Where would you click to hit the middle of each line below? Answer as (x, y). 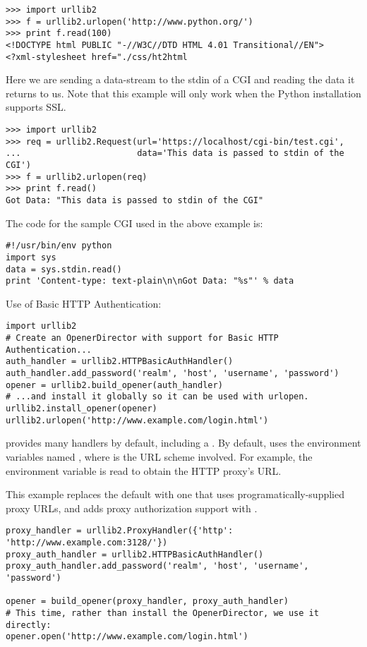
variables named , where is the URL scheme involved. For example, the (159, 456)
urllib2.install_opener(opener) (82, 409)
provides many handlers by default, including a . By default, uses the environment (183, 443)
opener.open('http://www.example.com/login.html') (127, 637)
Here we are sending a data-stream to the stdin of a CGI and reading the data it (180, 79)
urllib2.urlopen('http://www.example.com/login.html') (137, 420)
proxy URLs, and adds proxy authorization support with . (132, 508)
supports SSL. (36, 107)
